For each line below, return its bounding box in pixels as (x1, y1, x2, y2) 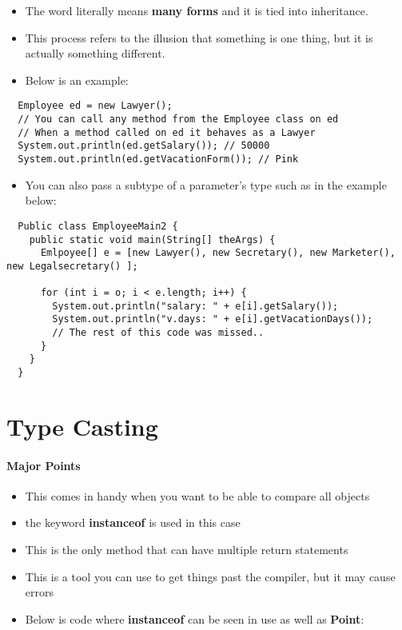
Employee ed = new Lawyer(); (18, 100, 173, 112)
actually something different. (25, 45, 165, 62)
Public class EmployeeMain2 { (18, 220, 178, 232)
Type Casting (6, 409, 158, 442)
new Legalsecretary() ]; (6, 260, 138, 272)
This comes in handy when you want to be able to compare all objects (25, 487, 370, 504)
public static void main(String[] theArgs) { (29, 233, 276, 245)
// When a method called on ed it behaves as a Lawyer (18, 126, 316, 138)
